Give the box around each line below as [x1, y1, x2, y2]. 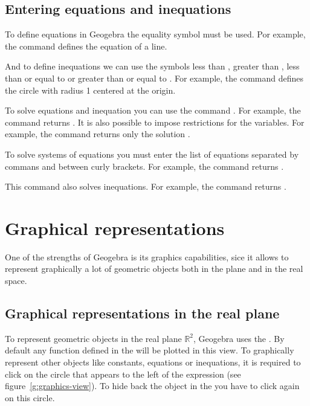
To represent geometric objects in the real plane [5, 332, 182, 344]
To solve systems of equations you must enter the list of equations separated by [5, 147, 299, 160]
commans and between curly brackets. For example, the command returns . [5, 159, 284, 172]
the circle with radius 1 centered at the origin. [5, 83, 176, 96]
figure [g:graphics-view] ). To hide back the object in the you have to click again [5, 379, 300, 392]
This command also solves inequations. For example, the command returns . [5, 180, 286, 193]
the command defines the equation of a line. [5, 39, 167, 52]
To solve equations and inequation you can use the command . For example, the [5, 104, 301, 117]
